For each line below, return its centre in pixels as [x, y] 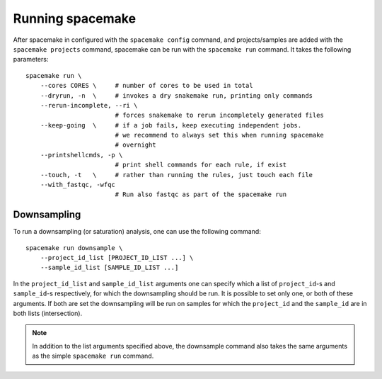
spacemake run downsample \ [74, 248]
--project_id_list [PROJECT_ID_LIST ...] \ [117, 258]
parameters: [31, 60]
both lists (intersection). [48, 313]
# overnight [136, 145]
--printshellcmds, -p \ [81, 155]
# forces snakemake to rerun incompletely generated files [220, 115]
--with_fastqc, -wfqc [78, 185]
